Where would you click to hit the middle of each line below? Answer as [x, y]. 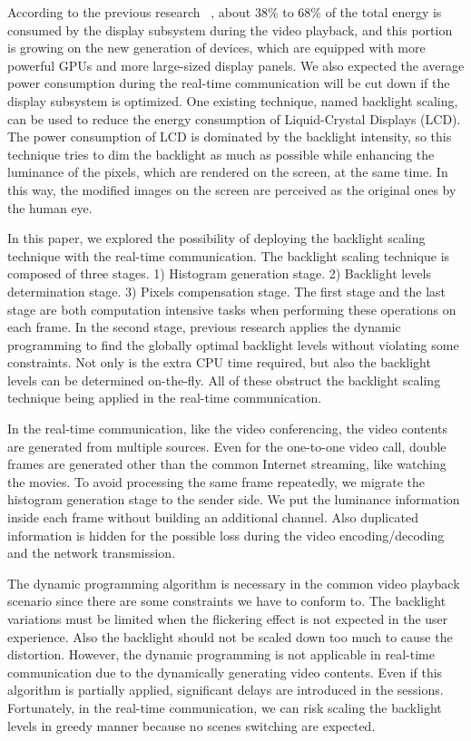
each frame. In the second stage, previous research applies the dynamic [204, 327]
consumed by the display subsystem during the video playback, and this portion [230, 29]
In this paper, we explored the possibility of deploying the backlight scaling [216, 238]
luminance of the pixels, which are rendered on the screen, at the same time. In [228, 172]
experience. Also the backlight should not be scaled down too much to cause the [230, 636]
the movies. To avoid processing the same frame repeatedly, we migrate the [216, 481]
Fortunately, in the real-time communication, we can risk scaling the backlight [225, 707]
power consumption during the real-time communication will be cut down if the [229, 83]
